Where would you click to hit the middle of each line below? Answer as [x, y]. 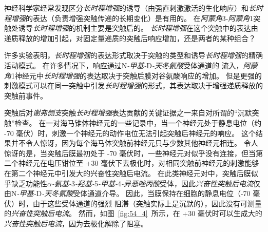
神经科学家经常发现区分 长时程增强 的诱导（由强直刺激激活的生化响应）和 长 [130, 8]
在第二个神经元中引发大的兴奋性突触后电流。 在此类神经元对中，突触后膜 [128, 173]
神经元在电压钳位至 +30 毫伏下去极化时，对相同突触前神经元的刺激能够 [139, 163]
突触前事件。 [26, 95]
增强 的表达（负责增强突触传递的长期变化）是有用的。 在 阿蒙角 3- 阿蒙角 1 [132, 18]
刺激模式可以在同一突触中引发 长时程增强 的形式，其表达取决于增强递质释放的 [133, 85]
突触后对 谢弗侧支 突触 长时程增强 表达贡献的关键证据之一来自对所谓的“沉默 [128, 113]
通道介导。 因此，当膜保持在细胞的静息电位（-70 [169, 193]
